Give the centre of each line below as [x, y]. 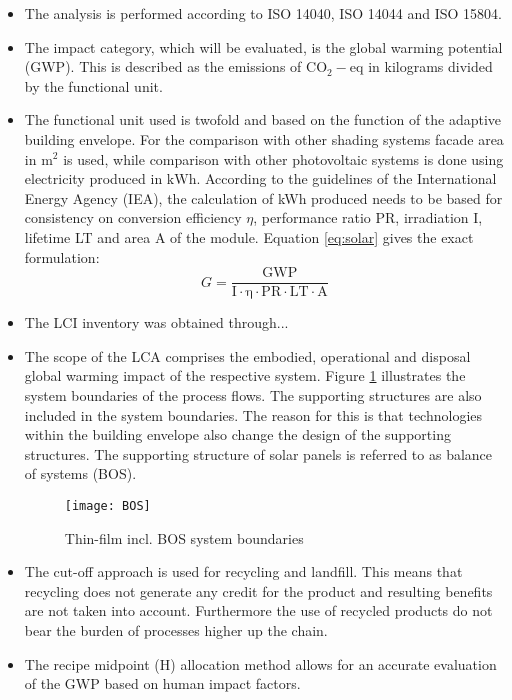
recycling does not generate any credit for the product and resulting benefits [258, 590]
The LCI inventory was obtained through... [156, 322]
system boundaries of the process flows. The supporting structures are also [253, 394]
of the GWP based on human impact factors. [162, 683]
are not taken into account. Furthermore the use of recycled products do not [258, 610]
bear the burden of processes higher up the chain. [176, 629]
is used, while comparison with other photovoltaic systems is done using [283, 158]
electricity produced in [93, 178]
